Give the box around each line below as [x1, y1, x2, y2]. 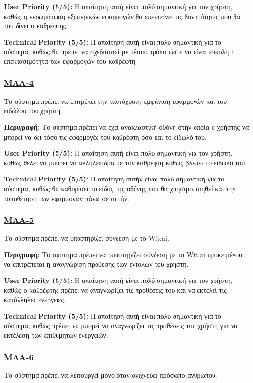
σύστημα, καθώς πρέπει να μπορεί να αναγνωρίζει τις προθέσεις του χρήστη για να [4, 320, 238, 330]
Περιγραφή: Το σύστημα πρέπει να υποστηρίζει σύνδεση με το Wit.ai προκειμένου [4, 249, 243, 259]
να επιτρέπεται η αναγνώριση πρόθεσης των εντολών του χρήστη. [4, 259, 189, 269]
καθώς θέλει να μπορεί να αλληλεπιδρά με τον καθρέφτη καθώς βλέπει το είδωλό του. [4, 157, 247, 167]
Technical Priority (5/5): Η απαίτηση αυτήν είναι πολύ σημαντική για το [4, 174, 225, 184]
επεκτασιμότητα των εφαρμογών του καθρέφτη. [4, 56, 137, 66]
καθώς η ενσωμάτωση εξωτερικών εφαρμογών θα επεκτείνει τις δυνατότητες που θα [4, 11, 240, 21]
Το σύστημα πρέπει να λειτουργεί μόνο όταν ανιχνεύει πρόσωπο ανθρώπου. [4, 369, 217, 380]
